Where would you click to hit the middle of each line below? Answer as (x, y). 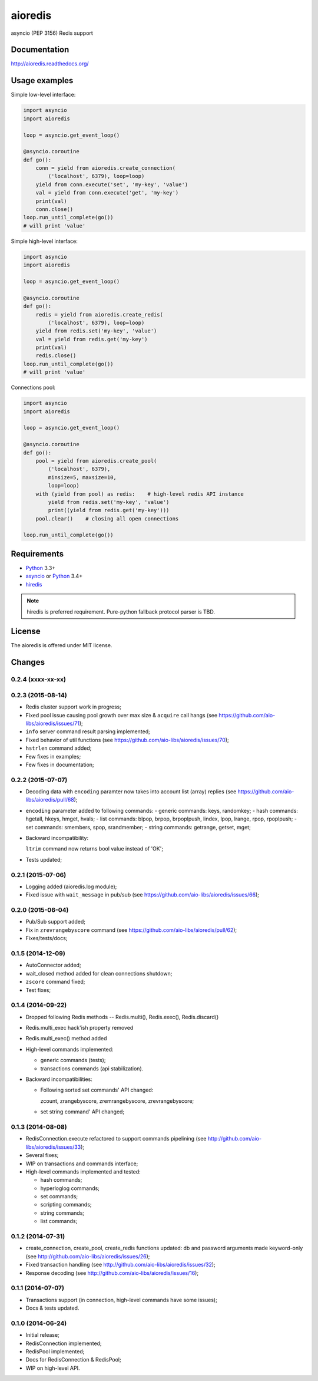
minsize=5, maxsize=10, (82, 477)
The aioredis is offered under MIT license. (62, 645)
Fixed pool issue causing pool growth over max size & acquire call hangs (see (122, 715)
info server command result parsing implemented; (88, 731)
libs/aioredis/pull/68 (50, 800)
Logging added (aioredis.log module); (71, 886)
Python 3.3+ (41, 568)
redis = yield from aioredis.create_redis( (99, 314)
